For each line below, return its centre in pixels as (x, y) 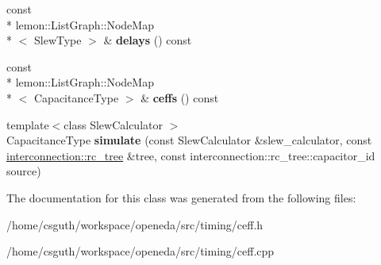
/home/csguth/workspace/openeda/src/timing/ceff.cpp (140, 251)
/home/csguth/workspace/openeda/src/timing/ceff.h (135, 224)
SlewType (58, 40)
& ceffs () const (180, 97)
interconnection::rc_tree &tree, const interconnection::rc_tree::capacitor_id (191, 155)
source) (24, 171)
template (28, 124)
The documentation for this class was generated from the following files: (181, 197)
